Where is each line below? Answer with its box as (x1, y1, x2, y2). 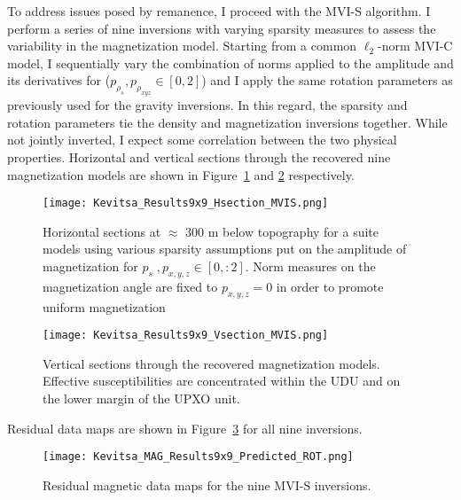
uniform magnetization (43, 297, 166, 316)
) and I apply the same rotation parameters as (201, 71, 453, 90)
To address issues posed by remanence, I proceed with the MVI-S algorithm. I (7, 2, 431, 20)
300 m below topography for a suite (185, 222, 379, 240)
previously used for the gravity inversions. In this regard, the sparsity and (7, 96, 408, 114)
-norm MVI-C (378, 36, 453, 55)
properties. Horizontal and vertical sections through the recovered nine (7, 147, 391, 166)
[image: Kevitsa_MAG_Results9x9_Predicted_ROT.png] (43, 450, 354, 464)
